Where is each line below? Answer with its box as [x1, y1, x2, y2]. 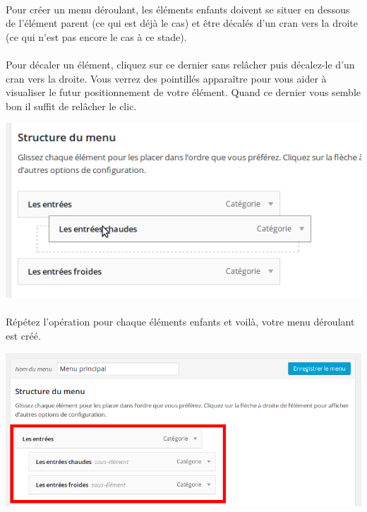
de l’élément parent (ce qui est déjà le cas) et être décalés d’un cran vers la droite [6, 16, 358, 30]
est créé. [6, 328, 41, 343]
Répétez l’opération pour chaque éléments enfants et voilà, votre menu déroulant [6, 314, 355, 329]
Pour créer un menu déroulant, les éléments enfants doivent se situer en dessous [6, 1, 350, 16]
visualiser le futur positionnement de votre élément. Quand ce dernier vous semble [6, 85, 361, 100]
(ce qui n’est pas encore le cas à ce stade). [6, 29, 187, 44]
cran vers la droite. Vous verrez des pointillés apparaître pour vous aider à [6, 71, 327, 85]
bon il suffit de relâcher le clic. [6, 98, 137, 113]
